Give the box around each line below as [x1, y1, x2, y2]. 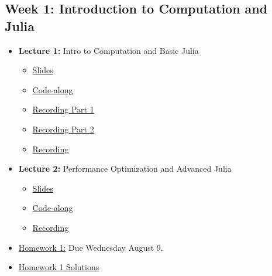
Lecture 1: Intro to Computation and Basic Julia [18, 44, 199, 56]
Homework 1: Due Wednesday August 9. [18, 241, 163, 253]
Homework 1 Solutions [18, 261, 99, 273]
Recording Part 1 [32, 103, 94, 115]
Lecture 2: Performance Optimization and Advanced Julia [18, 162, 232, 175]
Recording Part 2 [32, 122, 94, 135]
